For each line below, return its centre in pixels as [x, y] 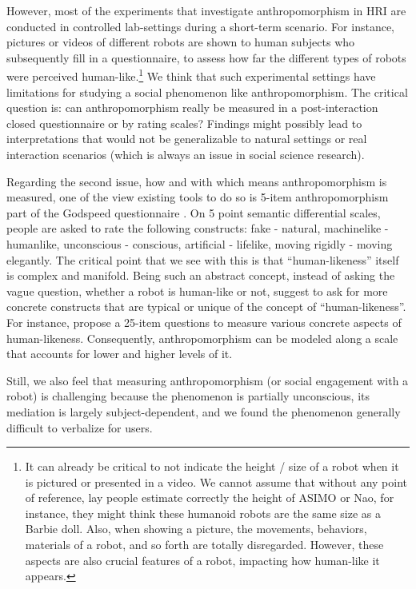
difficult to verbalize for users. [80, 427]
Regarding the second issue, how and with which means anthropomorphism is [197, 181]
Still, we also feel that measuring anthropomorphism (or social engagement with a [208, 380]
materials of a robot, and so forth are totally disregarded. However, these [204, 545]
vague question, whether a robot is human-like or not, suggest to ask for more [197, 291]
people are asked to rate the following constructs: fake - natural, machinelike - [198, 228]
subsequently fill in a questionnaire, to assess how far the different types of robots [206, 57]
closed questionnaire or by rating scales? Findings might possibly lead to [184, 123]
